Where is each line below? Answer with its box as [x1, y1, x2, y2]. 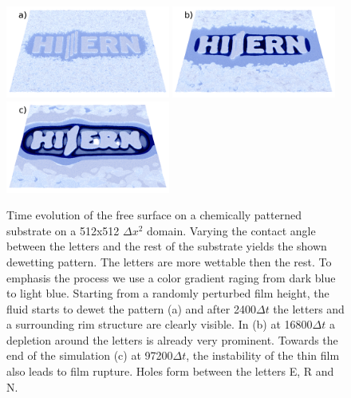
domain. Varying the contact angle [147, 222, 316, 238]
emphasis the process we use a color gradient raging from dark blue [6, 269, 336, 286]
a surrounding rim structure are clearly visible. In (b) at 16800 [6, 316, 313, 333]
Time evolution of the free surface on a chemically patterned [6, 207, 302, 223]
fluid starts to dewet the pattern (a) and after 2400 [6, 300, 256, 317]
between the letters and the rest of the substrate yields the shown [6, 238, 327, 254]
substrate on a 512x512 [6, 222, 120, 238]
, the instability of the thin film [186, 347, 340, 364]
